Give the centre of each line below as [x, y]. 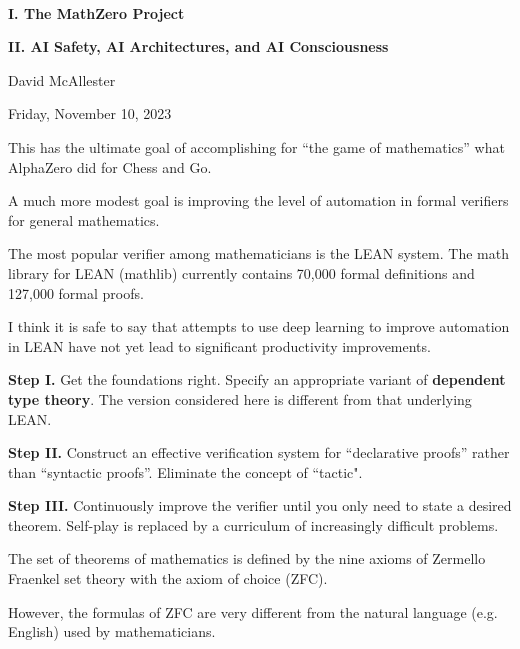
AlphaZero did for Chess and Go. [110, 166]
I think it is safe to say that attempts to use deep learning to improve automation [259, 326]
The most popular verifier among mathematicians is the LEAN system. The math [258, 253]
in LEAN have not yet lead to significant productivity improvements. [219, 345]
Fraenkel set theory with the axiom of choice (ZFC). [168, 578]
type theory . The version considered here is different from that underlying [240, 398]
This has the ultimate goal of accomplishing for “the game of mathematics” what [256, 146]
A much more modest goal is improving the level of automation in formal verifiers [258, 200]
